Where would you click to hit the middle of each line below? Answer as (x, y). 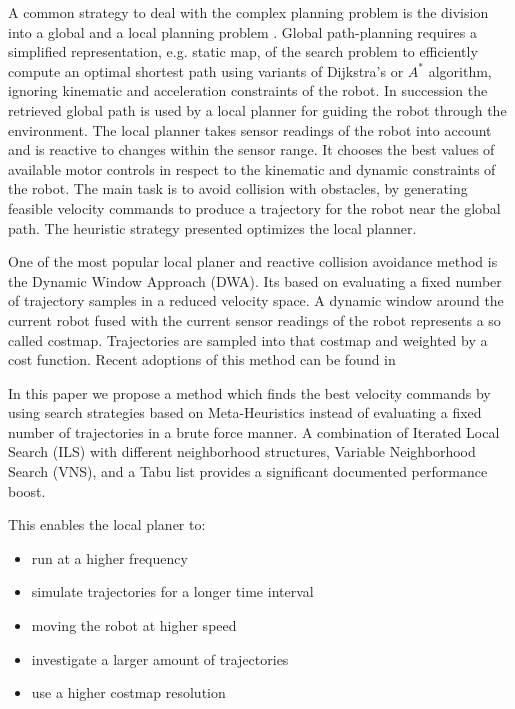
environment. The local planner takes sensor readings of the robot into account (250, 129)
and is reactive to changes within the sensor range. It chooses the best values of (251, 149)
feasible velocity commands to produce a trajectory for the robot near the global (254, 207)
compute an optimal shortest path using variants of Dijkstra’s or (206, 70)
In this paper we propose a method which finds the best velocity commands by (249, 392)
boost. (27, 490)
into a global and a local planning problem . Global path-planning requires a (242, 31)
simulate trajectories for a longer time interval (172, 591)
